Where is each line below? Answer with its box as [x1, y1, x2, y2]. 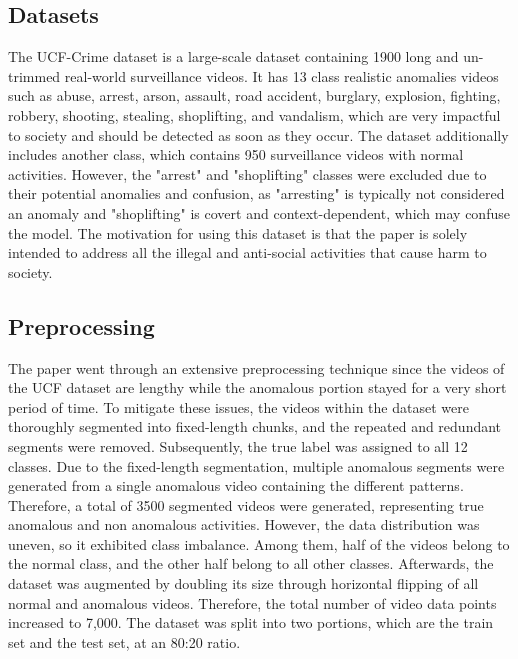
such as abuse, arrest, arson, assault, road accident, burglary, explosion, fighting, [8, 85, 501, 106]
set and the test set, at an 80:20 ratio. [8, 631, 241, 652]
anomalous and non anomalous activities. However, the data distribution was [8, 514, 480, 535]
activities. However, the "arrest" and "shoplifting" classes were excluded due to [8, 163, 487, 184]
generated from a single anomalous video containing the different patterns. [8, 475, 464, 496]
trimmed [8, 65, 61, 86]
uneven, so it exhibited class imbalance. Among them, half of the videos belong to [8, 533, 510, 554]
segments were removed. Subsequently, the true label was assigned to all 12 [8, 435, 468, 456]
